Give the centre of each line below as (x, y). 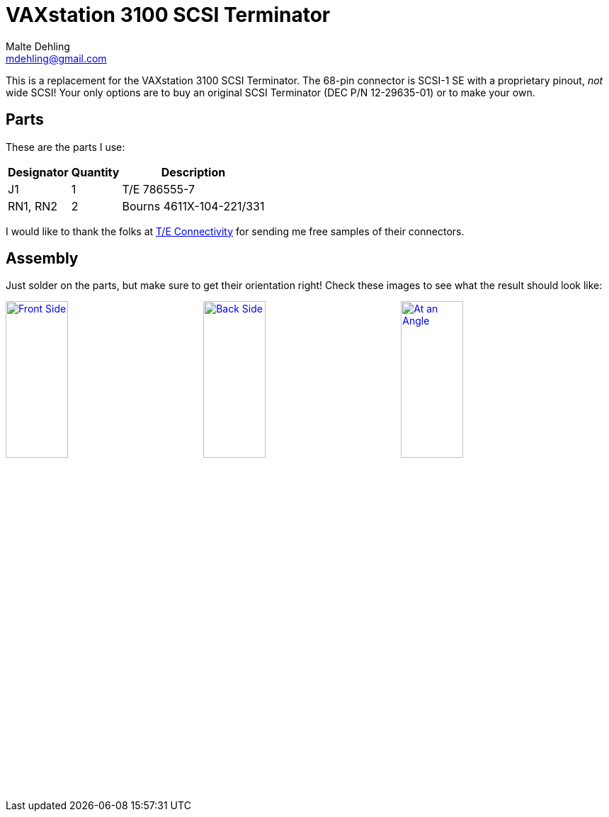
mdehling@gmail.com (56, 58)
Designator (38, 172)
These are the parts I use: (66, 147)
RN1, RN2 (33, 206)
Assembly (42, 259)
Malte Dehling (38, 46)
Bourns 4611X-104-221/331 (193, 206)
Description (193, 172)
